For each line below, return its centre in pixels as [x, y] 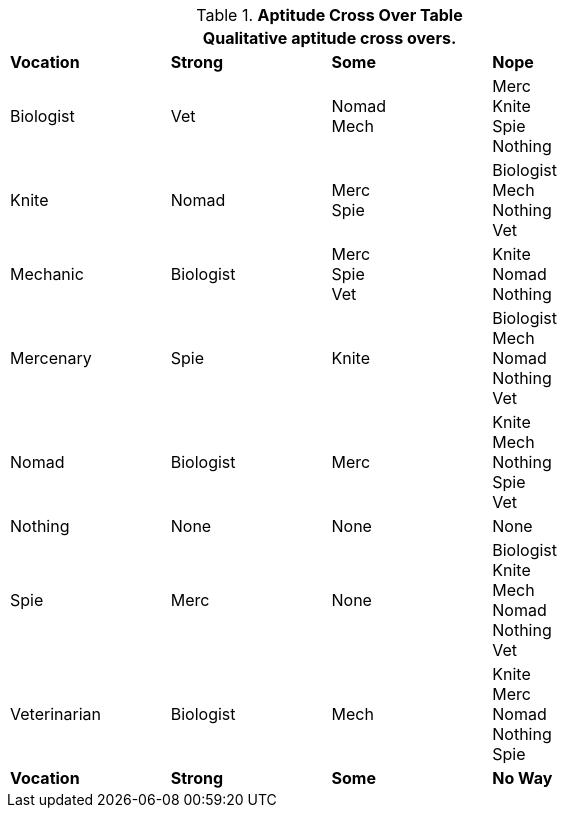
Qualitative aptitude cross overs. [329, 38]
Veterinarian [55, 714]
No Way [522, 778]
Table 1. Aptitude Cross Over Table [329, 15]
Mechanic [47, 274]
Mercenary [51, 358]
